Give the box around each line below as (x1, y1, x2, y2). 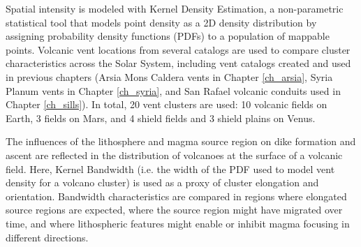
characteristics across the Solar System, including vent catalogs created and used (6, 56, 351, 70)
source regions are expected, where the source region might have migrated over (6, 202, 343, 217)
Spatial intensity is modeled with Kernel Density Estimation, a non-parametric (6, 1, 344, 15)
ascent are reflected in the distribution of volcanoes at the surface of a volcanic (6, 147, 343, 162)
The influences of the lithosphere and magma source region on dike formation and (6, 134, 356, 149)
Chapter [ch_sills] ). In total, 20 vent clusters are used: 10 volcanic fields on (6, 97, 327, 112)
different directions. (6, 230, 89, 244)
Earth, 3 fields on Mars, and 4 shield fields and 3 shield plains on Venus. (6, 110, 316, 125)
